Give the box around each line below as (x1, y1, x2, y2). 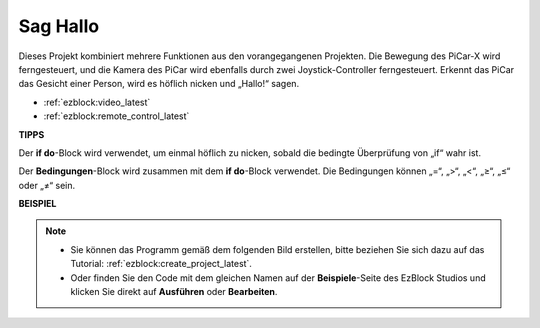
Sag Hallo (18, 15, 100, 37)
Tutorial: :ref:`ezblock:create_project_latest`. (70, 258, 252, 270)
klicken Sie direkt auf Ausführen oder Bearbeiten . (70, 286, 278, 298)
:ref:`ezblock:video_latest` (43, 96, 151, 108)
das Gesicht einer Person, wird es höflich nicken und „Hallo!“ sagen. (18, 78, 300, 90)
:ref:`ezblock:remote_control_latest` (43, 110, 190, 122)
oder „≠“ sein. (18, 179, 76, 191)
